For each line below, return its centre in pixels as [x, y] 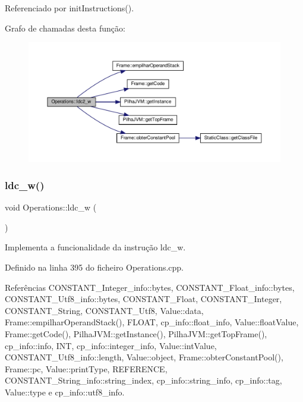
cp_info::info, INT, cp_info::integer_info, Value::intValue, [111, 345]
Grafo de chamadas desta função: [65, 28]
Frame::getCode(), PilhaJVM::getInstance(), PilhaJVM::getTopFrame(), [136, 333]
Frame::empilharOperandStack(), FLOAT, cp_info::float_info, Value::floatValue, [152, 322]
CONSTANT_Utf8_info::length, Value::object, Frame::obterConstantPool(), [144, 357]
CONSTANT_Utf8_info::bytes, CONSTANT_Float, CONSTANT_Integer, [143, 299]
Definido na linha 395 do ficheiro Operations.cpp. [94, 267]
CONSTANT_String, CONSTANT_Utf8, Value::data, [104, 310]
